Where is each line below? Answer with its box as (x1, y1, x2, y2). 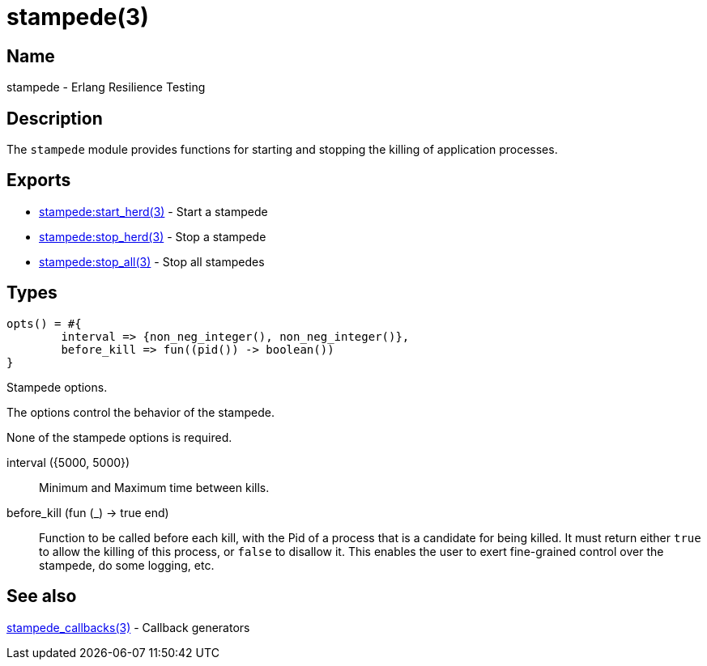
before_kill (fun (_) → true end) (6, 505, 169, 520)
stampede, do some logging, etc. (39, 558, 215, 572)
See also (6, 586, 77, 607)
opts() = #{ (6, 316, 82, 330)
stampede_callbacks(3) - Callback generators (6, 620, 250, 634)
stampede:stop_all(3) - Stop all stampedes (39, 254, 265, 269)
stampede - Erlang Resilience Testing (6, 80, 206, 95)
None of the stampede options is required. (6, 430, 232, 444)
